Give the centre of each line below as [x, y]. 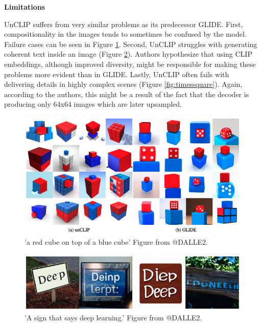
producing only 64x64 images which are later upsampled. [93, 104]
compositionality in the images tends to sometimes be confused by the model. [125, 34]
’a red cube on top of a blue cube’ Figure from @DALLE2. [116, 242]
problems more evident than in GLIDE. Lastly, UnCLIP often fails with [117, 74]
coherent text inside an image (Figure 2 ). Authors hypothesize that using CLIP [128, 54]
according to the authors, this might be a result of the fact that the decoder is [127, 94]
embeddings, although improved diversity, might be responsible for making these [130, 64]
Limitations [25, 7]
